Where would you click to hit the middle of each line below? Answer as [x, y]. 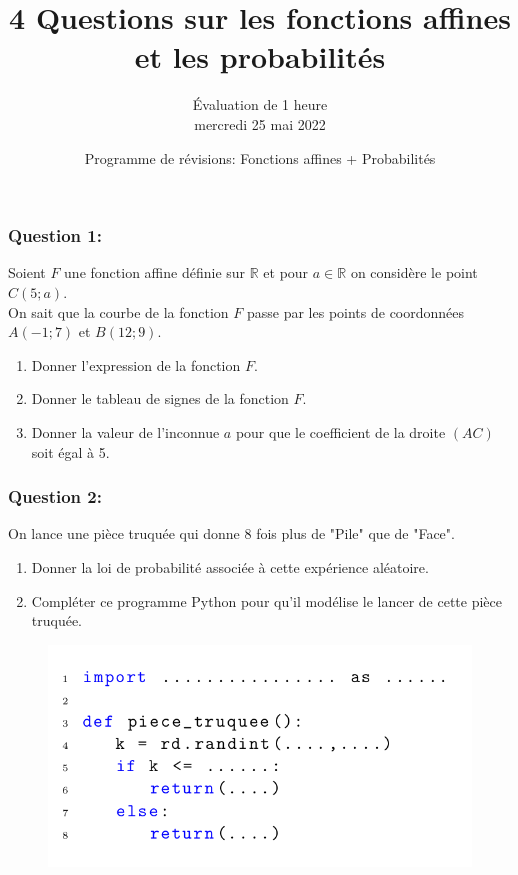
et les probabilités [260, 56]
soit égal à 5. [70, 451]
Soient [27, 272]
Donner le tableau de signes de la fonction [160, 398]
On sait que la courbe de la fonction [118, 311]
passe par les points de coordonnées [355, 311]
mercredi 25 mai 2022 [260, 123]
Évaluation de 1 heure [260, 104]
